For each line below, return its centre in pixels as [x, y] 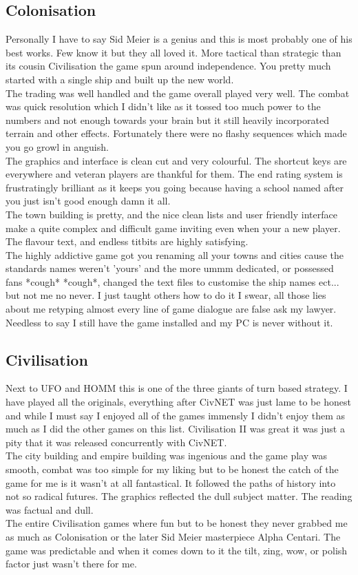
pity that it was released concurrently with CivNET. [116, 442]
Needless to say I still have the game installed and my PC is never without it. [169, 322]
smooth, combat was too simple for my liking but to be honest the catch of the [172, 469]
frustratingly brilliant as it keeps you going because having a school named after [175, 187]
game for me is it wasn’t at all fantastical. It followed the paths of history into [171, 482]
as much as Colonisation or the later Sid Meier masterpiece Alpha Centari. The [173, 536]
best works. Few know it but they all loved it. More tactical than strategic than [173, 52]
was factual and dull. [50, 509]
